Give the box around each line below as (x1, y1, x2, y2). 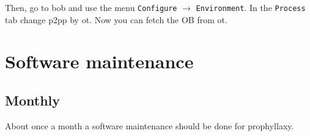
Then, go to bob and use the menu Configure (5, 1, 177, 13)
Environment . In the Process (196, 1, 306, 13)
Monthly (5, 91, 61, 110)
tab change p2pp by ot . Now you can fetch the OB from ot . (5, 13, 227, 26)
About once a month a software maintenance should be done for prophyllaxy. (5, 119, 294, 132)
